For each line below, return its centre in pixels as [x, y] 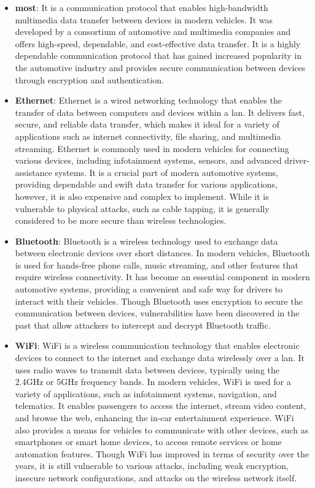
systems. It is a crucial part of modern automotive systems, [166, 172]
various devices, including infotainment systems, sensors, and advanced [148, 160]
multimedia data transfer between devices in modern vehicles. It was [144, 19]
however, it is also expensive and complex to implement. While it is [142, 196]
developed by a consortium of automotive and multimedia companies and [153, 32]
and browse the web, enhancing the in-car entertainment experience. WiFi [154, 417]
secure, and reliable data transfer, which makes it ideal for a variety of [147, 124]
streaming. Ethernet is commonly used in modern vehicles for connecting [152, 148]
